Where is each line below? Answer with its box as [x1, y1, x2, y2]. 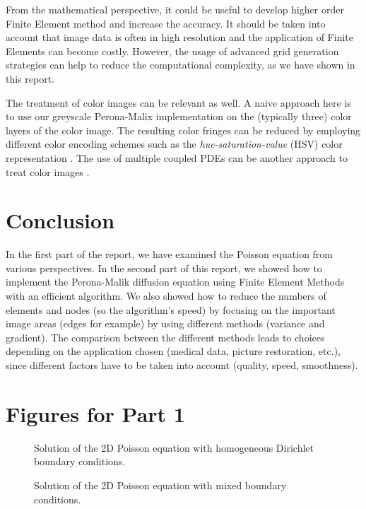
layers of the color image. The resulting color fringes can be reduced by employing [6, 122, 361, 137]
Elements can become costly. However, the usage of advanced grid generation [6, 43, 339, 58]
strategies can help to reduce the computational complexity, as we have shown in [6, 57, 355, 72]
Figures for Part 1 [6, 399, 185, 428]
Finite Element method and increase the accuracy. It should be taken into [6, 16, 326, 30]
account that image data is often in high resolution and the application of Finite [6, 30, 353, 45]
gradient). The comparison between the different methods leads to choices [6, 329, 325, 344]
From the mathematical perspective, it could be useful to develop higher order [6, 2, 344, 16]
